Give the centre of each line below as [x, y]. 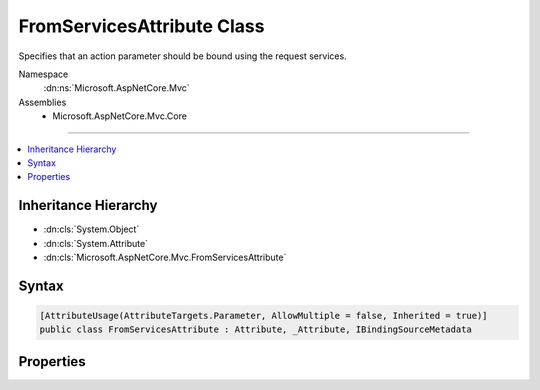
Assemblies [42, 102]
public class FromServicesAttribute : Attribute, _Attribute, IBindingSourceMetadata [255, 329]
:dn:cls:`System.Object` [91, 229]
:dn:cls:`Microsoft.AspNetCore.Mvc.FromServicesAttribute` [165, 257]
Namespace [43, 74]
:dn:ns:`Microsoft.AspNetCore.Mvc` [116, 88]
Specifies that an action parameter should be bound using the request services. [182, 56]
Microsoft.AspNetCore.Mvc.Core [119, 116]
